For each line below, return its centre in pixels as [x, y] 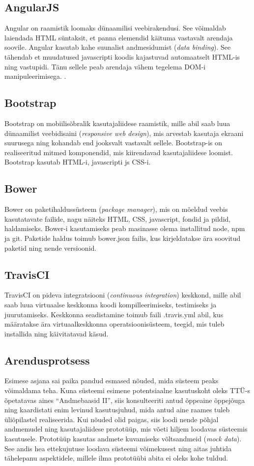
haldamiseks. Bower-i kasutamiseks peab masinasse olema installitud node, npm [125, 228]
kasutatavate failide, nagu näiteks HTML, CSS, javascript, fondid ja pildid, [118, 218]
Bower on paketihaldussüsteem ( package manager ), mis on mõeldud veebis [116, 209]
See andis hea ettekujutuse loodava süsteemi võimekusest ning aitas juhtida [118, 448]
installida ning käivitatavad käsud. [56, 333]
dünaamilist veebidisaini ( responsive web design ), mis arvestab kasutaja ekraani [124, 133]
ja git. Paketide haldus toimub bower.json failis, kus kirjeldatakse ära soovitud [123, 238]
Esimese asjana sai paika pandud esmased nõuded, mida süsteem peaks [112, 381]
